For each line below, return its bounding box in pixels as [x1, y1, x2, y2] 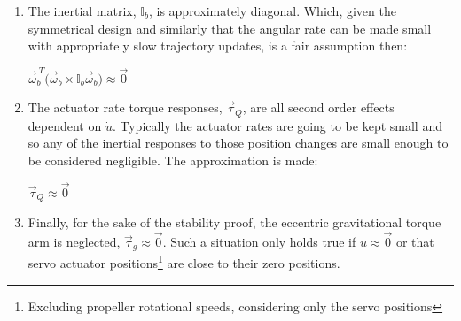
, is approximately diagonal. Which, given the [148, 2, 396, 19]
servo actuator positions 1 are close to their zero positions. [27, 251, 340, 271]
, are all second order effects [242, 98, 395, 117]
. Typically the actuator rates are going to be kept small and [112, 116, 442, 134]
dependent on [27, 116, 102, 134]
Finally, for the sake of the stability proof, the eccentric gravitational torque [27, 213, 441, 231]
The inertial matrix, [27, 2, 137, 19]
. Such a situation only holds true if [162, 232, 356, 250]
